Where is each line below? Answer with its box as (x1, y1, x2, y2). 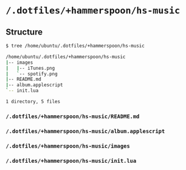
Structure (5, 27, 43, 37)
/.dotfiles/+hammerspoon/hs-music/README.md (5, 113, 140, 120)
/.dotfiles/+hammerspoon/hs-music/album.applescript (5, 127, 165, 135)
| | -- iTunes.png (5, 65, 55, 71)
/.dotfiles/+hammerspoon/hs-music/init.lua (5, 157, 137, 164)
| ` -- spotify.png (5, 70, 58, 77)
